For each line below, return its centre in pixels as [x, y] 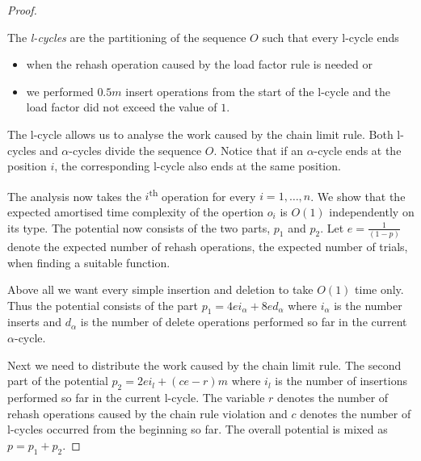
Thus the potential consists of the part [103, 305]
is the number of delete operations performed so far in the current [244, 322]
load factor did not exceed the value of [122, 107]
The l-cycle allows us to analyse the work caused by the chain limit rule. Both [200, 134]
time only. [379, 289]
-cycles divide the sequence [135, 150]
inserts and [35, 322]
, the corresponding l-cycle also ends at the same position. [198, 166]
